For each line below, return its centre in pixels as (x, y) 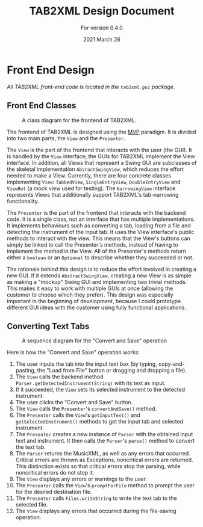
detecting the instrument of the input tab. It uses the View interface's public (101, 232)
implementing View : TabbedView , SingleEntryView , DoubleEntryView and (94, 182)
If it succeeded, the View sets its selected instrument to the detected (100, 390)
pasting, (26, 371)
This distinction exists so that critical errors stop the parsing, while (98, 466)
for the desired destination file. (54, 492)
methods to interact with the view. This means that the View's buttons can (98, 238)
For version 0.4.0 (102, 28)
